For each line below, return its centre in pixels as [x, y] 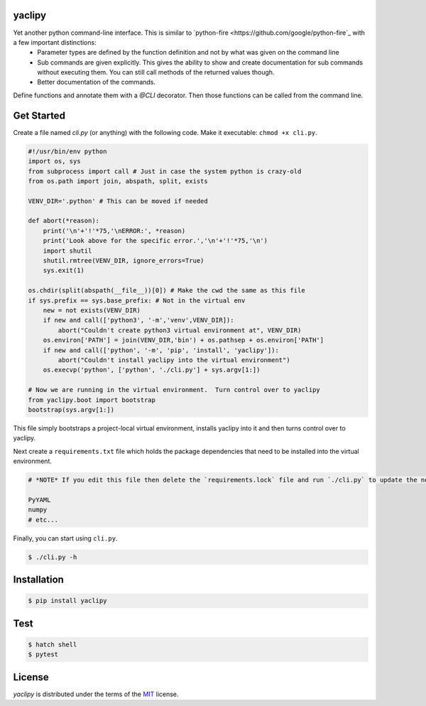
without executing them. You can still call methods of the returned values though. [156, 72]
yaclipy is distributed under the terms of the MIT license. [96, 694]
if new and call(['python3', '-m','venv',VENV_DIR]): [138, 320]
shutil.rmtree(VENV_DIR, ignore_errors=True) [124, 261]
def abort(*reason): [64, 221]
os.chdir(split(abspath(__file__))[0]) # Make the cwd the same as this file [166, 290]
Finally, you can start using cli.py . [65, 538]
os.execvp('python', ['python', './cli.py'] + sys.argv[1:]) [152, 370]
